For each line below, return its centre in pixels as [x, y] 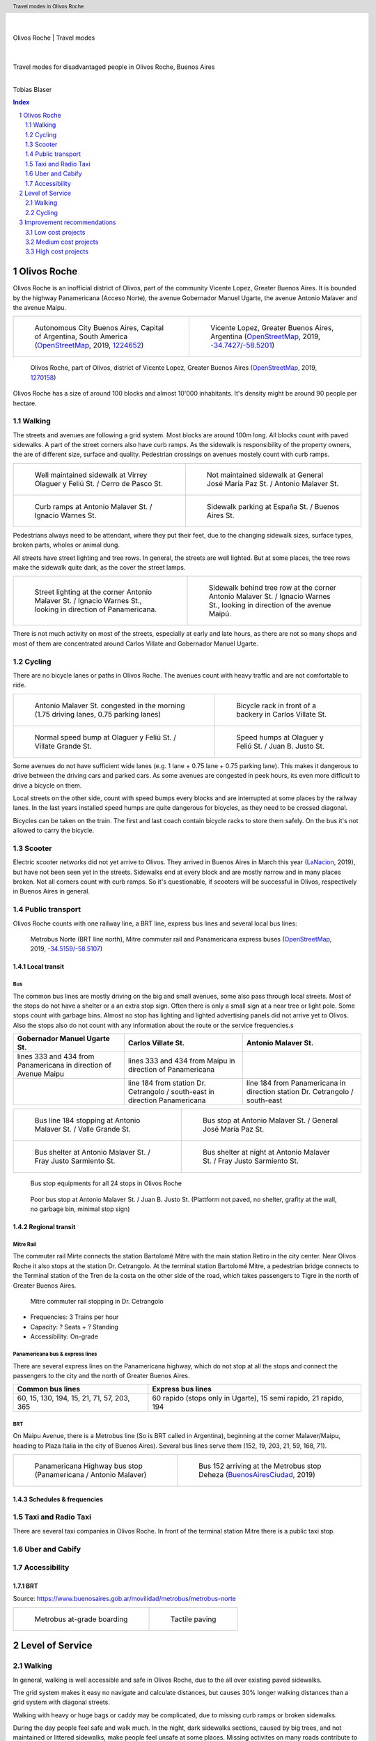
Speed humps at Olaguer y [280, 737]
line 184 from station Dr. [167, 1083]
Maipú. [220, 614]
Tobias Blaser [32, 90]
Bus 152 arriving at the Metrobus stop [260, 1466]
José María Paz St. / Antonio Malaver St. [273, 483]
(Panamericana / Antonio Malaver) [91, 1475]
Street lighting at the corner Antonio [93, 592]
